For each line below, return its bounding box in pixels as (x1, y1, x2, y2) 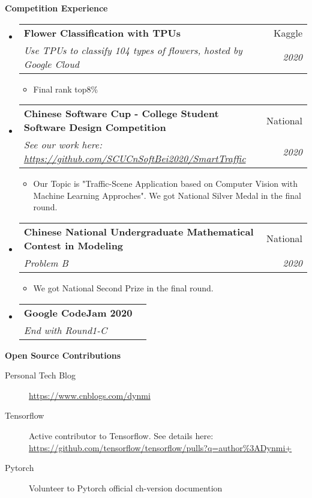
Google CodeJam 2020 (23, 305, 133, 320)
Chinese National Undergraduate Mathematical (23, 224, 254, 238)
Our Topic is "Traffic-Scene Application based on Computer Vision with (33, 177, 298, 190)
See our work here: (23, 138, 103, 152)
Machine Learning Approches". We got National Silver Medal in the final (33, 189, 301, 201)
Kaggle (273, 25, 302, 40)
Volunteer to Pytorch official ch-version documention (29, 481, 223, 494)
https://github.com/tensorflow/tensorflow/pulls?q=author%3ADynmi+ (29, 441, 292, 454)
